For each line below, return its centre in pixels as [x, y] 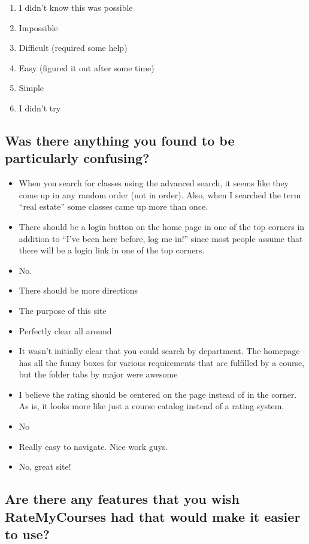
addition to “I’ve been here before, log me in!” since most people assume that [161, 238]
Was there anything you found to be [120, 140]
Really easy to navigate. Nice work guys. [93, 446]
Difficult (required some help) [73, 48]
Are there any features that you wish [122, 499]
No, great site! [45, 466]
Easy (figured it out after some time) [87, 67]
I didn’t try [40, 108]
